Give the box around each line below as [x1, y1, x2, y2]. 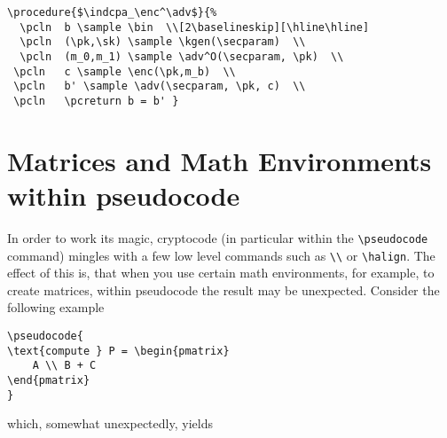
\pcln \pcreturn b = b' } [13, 94, 179, 107]
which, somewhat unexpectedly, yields [7, 414, 213, 433]
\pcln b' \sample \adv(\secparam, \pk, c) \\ [13, 80, 306, 93]
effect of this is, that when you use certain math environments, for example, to [7, 263, 435, 282]
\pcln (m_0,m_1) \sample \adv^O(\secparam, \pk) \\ [20, 50, 344, 63]
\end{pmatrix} [7, 373, 90, 387]
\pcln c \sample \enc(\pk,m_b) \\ [13, 65, 236, 78]
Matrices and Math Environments [7, 142, 432, 178]
